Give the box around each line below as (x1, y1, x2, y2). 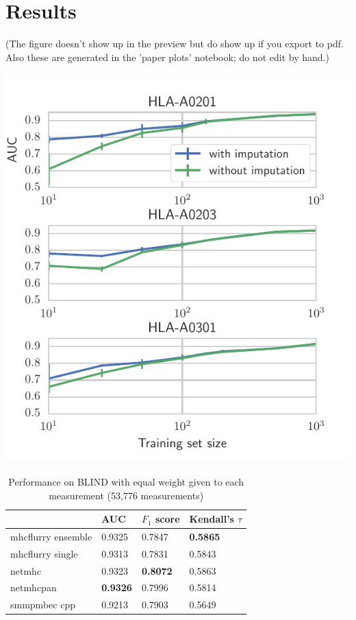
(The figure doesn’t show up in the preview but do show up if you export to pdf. (5, 36, 344, 51)
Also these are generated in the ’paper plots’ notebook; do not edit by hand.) (5, 49, 329, 64)
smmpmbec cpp (10, 597, 75, 612)
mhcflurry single (10, 546, 78, 560)
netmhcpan (10, 580, 57, 595)
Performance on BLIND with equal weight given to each (8, 474, 244, 488)
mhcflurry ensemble (10, 529, 92, 543)
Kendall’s (189, 512, 234, 526)
